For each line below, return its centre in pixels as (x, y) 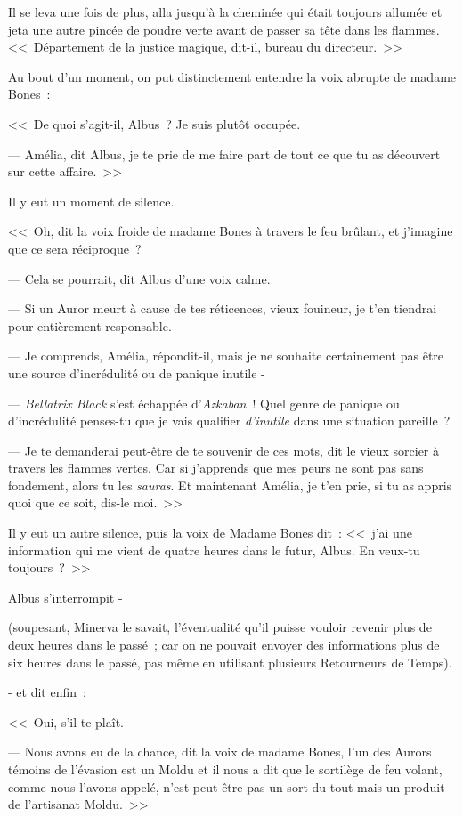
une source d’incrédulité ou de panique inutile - (137, 372)
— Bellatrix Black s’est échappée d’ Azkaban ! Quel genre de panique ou (204, 403)
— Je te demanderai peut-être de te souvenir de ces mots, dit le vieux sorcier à (224, 450)
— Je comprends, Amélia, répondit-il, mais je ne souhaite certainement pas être (226, 356)
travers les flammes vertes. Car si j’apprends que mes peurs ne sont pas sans (216, 468)
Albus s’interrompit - (65, 597)
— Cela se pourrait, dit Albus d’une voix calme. (139, 278)
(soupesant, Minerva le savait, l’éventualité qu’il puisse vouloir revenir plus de (220, 627)
